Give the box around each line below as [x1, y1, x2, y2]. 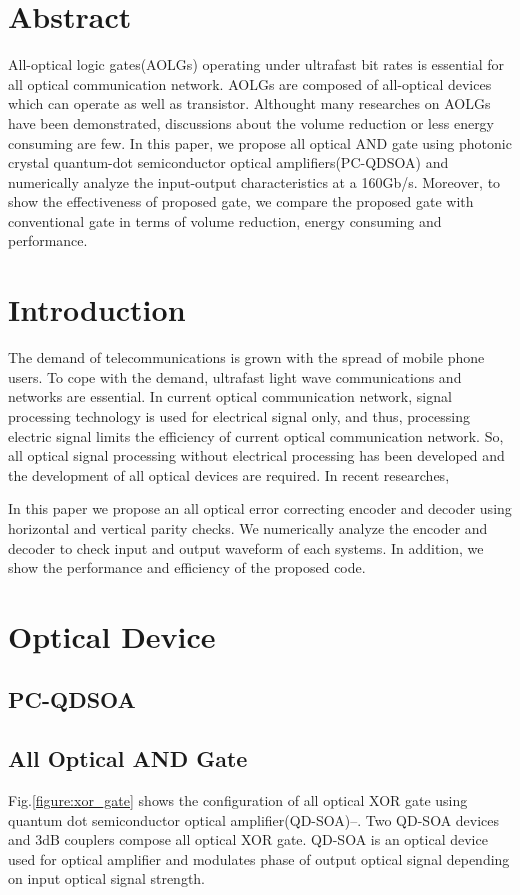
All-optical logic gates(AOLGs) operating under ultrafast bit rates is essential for [8, 54, 505, 75]
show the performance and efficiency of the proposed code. [8, 557, 366, 578]
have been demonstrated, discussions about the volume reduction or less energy [8, 112, 495, 133]
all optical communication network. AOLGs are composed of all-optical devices [8, 73, 492, 94]
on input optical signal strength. [8, 868, 206, 889]
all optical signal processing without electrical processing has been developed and [8, 445, 505, 466]
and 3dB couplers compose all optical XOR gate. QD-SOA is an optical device [8, 829, 488, 850]
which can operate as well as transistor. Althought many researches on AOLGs [8, 93, 491, 114]
